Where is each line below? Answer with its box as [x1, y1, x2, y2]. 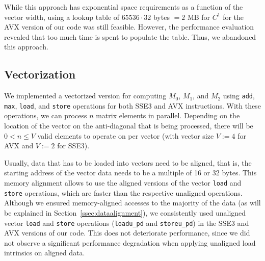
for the [223, 11, 244, 22]
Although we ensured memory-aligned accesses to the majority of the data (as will [4, 197, 261, 208]
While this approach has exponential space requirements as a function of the [4, 2, 243, 12]
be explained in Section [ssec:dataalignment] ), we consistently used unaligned [4, 207, 246, 218]
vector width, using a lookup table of [4, 11, 120, 22]
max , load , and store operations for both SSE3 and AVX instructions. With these [4, 100, 261, 111]
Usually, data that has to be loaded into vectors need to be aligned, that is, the [4, 157, 252, 168]
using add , [223, 90, 255, 101]
